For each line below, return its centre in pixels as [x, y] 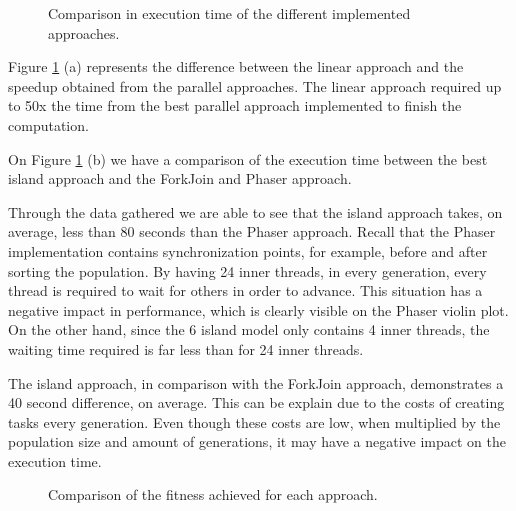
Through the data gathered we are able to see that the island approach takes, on [255, 211]
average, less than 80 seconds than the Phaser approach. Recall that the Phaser [252, 231]
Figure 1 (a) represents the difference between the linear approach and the [236, 66]
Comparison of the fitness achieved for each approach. [213, 494]
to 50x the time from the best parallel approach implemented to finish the [235, 105]
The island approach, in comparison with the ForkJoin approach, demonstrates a [256, 382]
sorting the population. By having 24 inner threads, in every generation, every [247, 270]
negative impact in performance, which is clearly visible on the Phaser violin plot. [258, 309]
